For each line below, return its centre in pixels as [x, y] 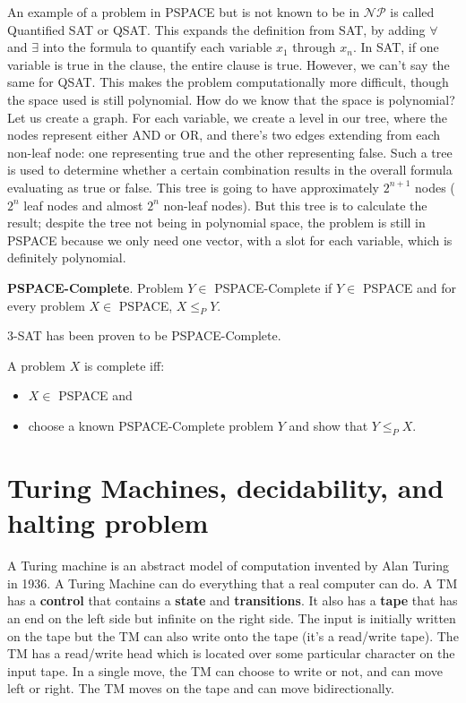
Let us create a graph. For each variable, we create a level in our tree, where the [228, 117]
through [314, 47]
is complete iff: [124, 365]
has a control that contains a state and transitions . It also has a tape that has [233, 600]
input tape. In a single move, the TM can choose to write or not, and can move [225, 670]
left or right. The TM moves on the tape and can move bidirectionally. [201, 688]
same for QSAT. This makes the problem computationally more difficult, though [228, 82]
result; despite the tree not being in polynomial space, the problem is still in [216, 223]
